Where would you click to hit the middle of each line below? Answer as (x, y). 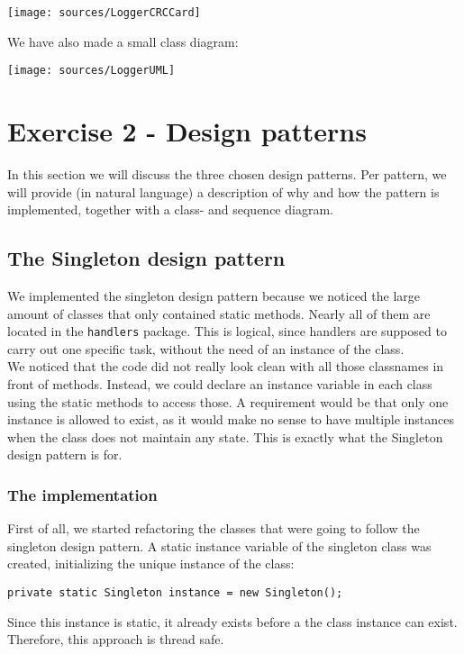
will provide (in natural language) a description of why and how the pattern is (223, 191)
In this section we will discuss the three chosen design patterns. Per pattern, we (227, 174)
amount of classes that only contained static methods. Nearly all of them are (219, 313)
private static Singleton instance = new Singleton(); (175, 593)
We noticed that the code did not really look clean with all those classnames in (226, 366)
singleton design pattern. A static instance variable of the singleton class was (219, 545)
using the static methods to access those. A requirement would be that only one (228, 401)
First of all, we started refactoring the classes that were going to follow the (214, 528)
